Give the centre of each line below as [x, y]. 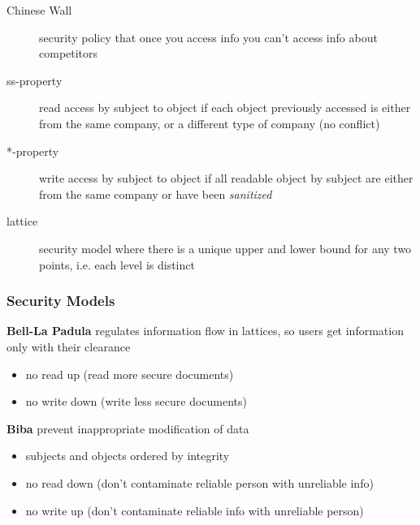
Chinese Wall [39, 10]
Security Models [61, 301]
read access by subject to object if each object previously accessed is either [225, 108]
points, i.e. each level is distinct [117, 264]
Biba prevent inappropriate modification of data [128, 428]
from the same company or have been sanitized [156, 194]
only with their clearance [69, 346]
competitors [69, 53]
